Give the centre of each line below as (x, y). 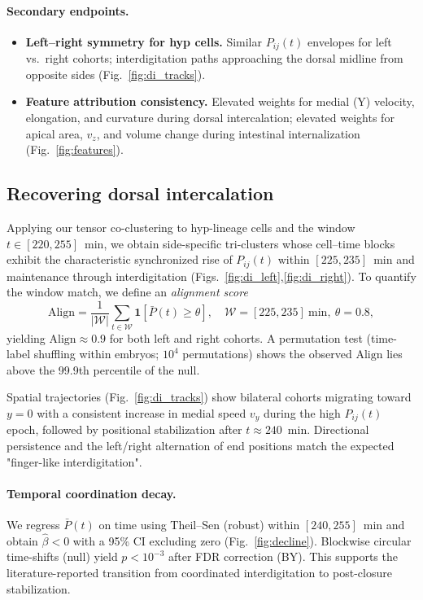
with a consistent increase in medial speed (142, 413)
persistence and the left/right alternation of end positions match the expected (201, 446)
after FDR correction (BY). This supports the (283, 556)
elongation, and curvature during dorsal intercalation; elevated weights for (210, 118)
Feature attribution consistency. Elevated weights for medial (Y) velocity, (220, 101)
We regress (33, 525)
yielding (26, 337)
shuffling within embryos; (96, 354)
